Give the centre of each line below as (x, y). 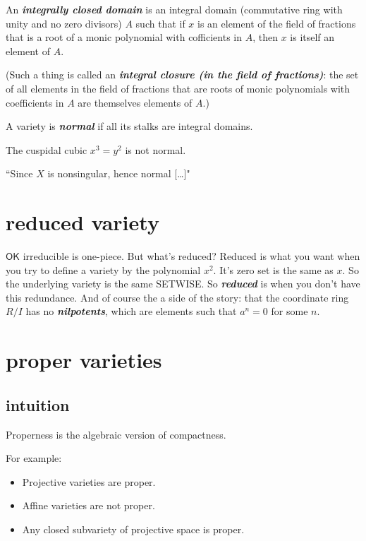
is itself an (312, 37)
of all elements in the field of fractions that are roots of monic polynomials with (178, 88)
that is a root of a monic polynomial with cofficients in (124, 37)
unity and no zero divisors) (64, 23)
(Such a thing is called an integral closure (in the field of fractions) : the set (182, 75)
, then (265, 37)
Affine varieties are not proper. (89, 505)
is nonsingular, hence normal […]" (119, 173)
